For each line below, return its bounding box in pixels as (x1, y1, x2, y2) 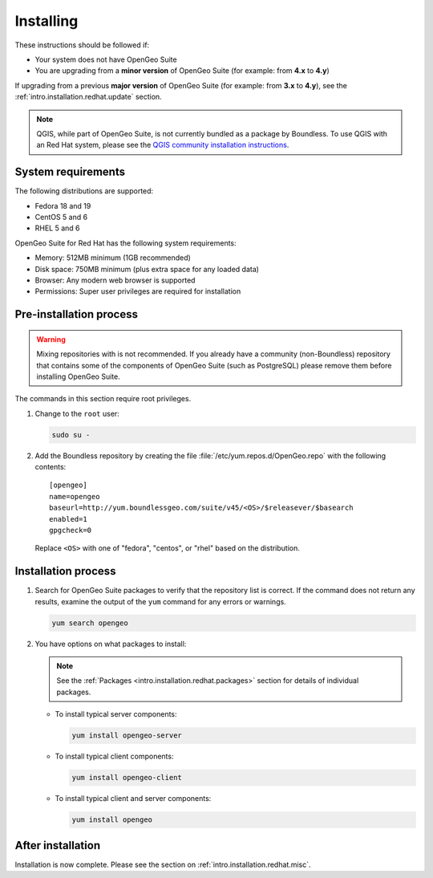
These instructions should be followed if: (14, 40, 150, 50)
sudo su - (51, 430, 91, 439)
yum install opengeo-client (71, 773, 182, 782)
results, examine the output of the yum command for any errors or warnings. (34, 596, 286, 606)
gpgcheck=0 (49, 526, 92, 535)
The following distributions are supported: (14, 186, 154, 196)
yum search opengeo (51, 618, 128, 628)
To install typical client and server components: (55, 794, 212, 803)
